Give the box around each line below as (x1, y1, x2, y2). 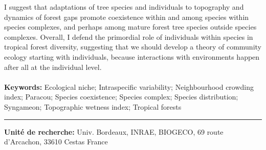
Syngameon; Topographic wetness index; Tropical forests (4, 101, 182, 112)
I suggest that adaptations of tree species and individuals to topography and (4, 2, 244, 12)
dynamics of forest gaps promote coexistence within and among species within (4, 11, 249, 22)
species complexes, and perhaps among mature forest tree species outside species (4, 21, 257, 32)
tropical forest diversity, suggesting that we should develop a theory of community (4, 41, 261, 52)
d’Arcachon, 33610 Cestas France (4, 136, 108, 147)
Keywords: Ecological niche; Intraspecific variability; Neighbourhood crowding (4, 81, 254, 92)
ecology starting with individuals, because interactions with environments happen (4, 51, 260, 62)
